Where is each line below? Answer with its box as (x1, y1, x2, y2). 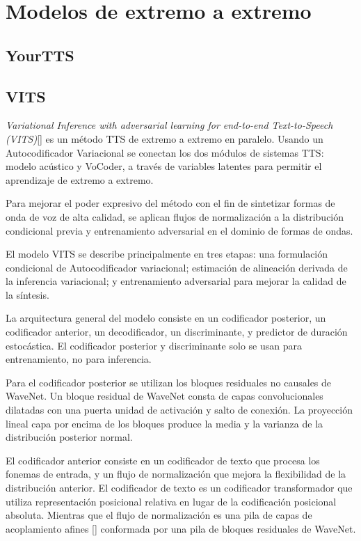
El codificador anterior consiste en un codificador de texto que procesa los (6, 453, 320, 467)
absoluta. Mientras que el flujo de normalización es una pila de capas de (6, 508, 312, 522)
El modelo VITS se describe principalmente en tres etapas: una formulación (6, 246, 328, 261)
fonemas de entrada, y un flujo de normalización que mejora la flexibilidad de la (6, 466, 346, 481)
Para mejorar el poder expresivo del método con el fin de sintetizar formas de (6, 196, 335, 210)
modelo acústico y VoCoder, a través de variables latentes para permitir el (6, 159, 322, 173)
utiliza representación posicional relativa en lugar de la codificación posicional (6, 494, 337, 508)
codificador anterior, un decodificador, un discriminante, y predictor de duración (6, 324, 348, 339)
